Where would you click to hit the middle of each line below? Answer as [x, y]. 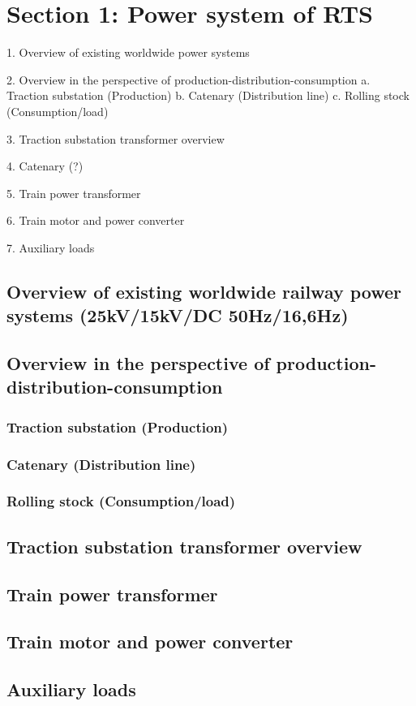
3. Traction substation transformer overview [116, 138]
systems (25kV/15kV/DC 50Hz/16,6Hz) [178, 315]
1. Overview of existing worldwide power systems [128, 52]
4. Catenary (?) [45, 166]
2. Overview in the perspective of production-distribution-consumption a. [189, 79]
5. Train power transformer [74, 193]
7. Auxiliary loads [51, 247]
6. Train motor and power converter [96, 220]
